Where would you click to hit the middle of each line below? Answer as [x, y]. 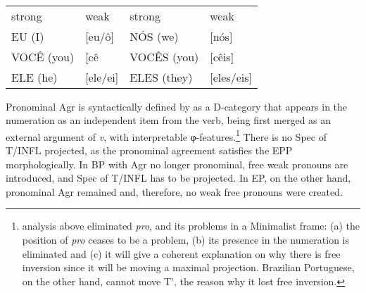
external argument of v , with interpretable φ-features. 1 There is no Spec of [166, 135]
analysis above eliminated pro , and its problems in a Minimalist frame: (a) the [191, 226]
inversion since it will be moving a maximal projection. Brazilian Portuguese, [188, 267]
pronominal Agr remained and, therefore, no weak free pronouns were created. [174, 191]
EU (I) [28, 36]
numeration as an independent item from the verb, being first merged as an [169, 120]
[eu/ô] [100, 36]
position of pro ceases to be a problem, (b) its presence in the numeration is [185, 239]
